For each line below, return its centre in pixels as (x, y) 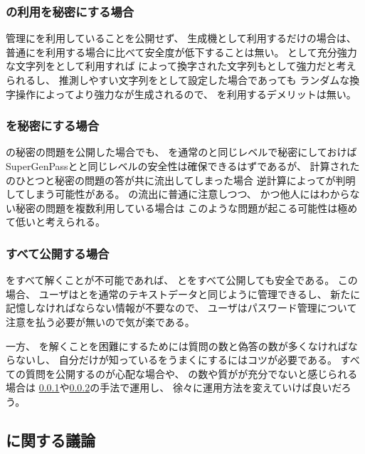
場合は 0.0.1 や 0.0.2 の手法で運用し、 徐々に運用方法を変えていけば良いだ (174, 387)
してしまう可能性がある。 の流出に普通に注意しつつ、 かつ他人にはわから (178, 194)
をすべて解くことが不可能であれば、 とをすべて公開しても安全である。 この (182, 280)
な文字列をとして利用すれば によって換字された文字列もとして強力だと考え (181, 66)
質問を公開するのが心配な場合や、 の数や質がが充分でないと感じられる (191, 373)
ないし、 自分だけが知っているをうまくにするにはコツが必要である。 (176, 360)
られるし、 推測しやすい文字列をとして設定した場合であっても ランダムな (178, 80)
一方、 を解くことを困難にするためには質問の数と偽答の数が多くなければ (177, 345)
